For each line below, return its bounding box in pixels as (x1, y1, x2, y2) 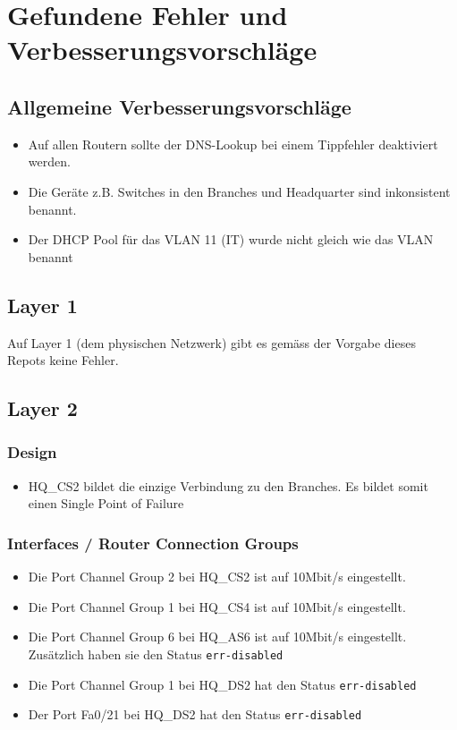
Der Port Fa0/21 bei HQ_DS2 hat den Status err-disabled (28, 705, 362, 724)
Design (7, 441, 57, 463)
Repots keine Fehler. (7, 351, 119, 369)
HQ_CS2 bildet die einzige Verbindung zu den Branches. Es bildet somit (28, 476, 428, 495)
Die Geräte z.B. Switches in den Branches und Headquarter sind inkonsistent (28, 182, 451, 200)
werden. (28, 152, 71, 171)
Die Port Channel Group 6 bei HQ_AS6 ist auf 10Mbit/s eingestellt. (28, 627, 407, 646)
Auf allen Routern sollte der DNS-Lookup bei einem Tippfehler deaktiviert (28, 134, 438, 153)
